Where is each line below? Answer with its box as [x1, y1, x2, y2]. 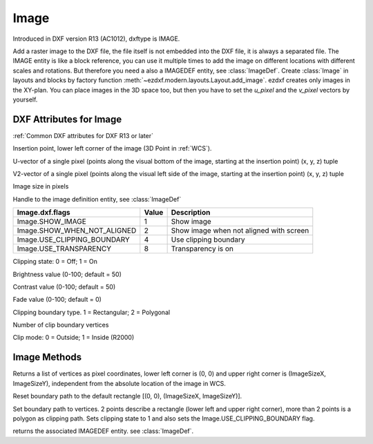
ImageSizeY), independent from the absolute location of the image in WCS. [12, 379, 226, 387]
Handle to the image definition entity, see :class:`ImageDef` [12, 195, 182, 203]
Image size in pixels [12, 182, 69, 191]
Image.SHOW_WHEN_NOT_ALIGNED [17, 226, 137, 235]
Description [171, 208, 211, 218]
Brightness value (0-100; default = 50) [12, 270, 122, 278]
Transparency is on [171, 244, 234, 253]
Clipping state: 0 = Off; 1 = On [12, 258, 98, 266]
